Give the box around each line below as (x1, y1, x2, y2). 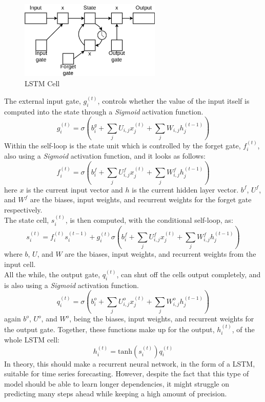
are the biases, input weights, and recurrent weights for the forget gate (30, 194, 252, 205)
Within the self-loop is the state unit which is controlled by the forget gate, (4, 140, 241, 150)
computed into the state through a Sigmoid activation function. (4, 106, 203, 117)
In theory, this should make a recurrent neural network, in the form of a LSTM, (4, 358, 255, 369)
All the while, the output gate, (4, 269, 100, 280)
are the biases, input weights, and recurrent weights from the (65, 248, 256, 259)
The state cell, (4, 215, 49, 225)
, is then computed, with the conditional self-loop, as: (65, 215, 233, 225)
